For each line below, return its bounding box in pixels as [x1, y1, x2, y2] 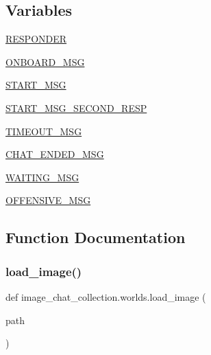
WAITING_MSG [5, 170, 79, 184]
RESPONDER [5, 32, 67, 46]
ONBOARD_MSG [5, 54, 85, 69]
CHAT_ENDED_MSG [5, 147, 104, 161]
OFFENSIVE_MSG [5, 193, 91, 207]
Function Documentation [5, 227, 186, 248]
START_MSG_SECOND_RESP [5, 100, 147, 115]
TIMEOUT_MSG [5, 124, 82, 138]
